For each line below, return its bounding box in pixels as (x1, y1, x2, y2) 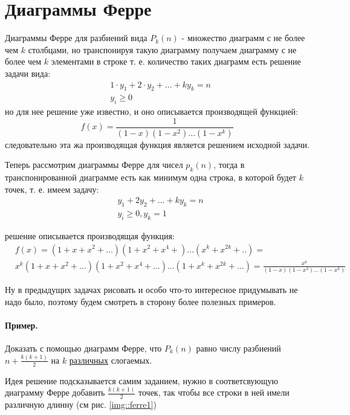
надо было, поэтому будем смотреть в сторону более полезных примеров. (5, 295, 276, 307)
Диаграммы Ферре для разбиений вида (5, 31, 147, 44)
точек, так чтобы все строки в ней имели (138, 386, 290, 399)
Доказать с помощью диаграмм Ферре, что (5, 341, 162, 354)
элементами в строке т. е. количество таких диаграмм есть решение (51, 55, 301, 68)
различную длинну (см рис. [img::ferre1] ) (5, 398, 157, 411)
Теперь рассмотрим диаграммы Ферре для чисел (5, 158, 183, 171)
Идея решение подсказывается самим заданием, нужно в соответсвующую (5, 374, 279, 387)
